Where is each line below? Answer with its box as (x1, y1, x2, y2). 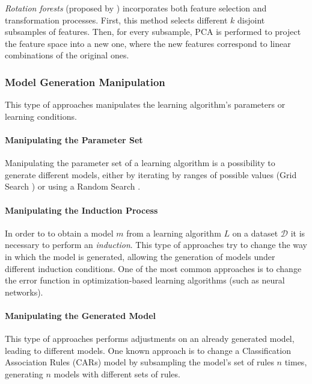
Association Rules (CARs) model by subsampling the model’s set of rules (5, 356, 274, 368)
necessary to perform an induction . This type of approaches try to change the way (5, 238, 308, 251)
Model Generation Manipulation (5, 74, 165, 89)
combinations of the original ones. (5, 49, 129, 61)
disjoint (237, 13, 265, 26)
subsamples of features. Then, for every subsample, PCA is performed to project (5, 25, 301, 38)
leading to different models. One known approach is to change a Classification (5, 344, 291, 356)
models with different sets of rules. (54, 367, 180, 380)
